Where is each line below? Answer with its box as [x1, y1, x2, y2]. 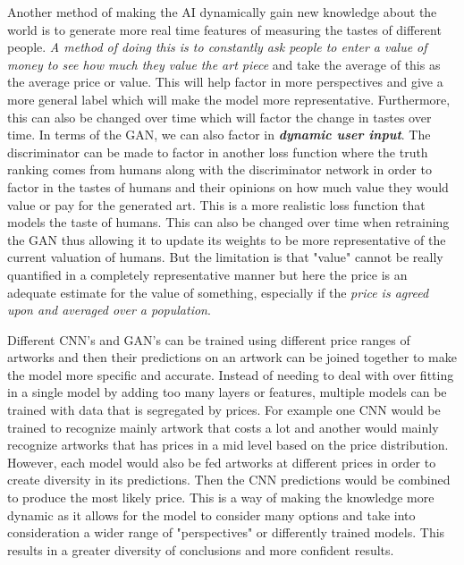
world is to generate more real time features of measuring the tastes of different [7, 20, 442, 38]
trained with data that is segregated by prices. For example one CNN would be [7, 401, 441, 419]
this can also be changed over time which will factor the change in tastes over [7, 107, 432, 126]
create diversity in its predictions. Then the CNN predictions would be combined [7, 470, 451, 489]
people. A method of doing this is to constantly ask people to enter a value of [7, 38, 427, 56]
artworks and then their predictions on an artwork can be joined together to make [7, 348, 457, 367]
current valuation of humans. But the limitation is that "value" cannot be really [7, 248, 443, 266]
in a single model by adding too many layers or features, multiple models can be [7, 383, 447, 401]
